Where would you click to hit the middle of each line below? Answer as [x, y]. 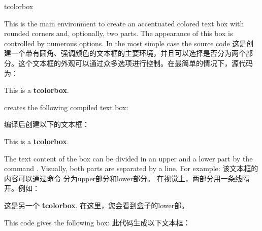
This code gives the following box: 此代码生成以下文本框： [97, 222]
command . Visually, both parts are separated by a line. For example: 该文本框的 [131, 168]
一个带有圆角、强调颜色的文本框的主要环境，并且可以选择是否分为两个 [128, 53]
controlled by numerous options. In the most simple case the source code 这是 [125, 43]
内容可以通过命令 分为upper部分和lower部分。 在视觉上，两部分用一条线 [123, 178]
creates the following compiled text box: [66, 107]
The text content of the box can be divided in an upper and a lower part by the [128, 158]
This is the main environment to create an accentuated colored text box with [124, 23]
